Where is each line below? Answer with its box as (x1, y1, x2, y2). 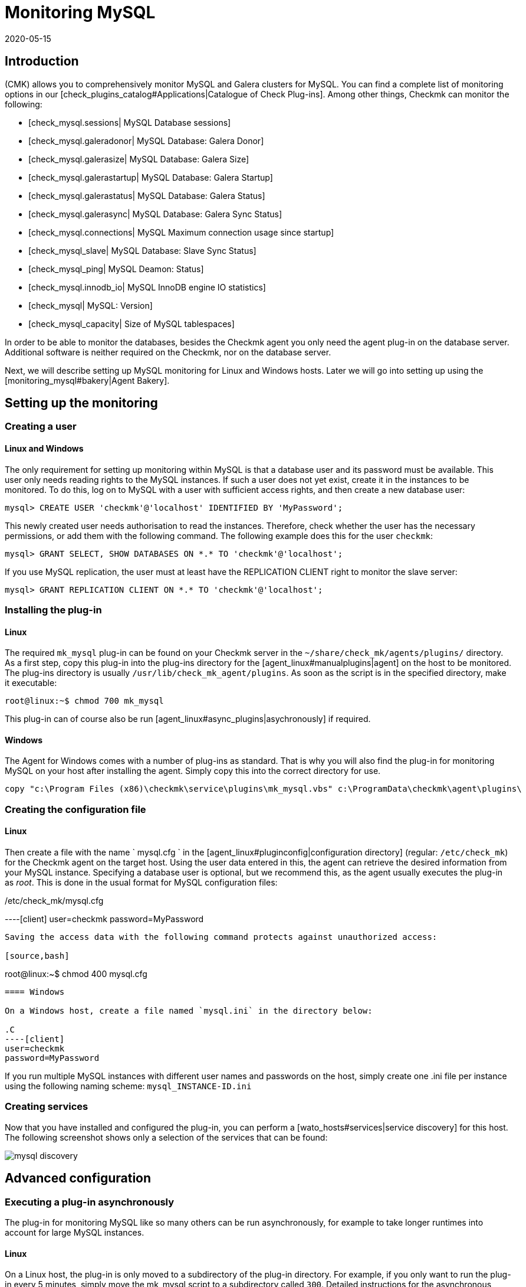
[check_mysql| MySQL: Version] (28, 300, 153, 311)
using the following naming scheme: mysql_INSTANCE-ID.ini (5, 1081, 252, 1092)
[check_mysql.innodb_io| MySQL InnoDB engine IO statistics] (28, 282, 266, 292)
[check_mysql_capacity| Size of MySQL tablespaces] (28, 318, 235, 329)
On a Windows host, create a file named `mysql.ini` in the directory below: (5, 1006, 373, 1016)
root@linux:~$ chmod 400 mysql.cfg (5, 969, 147, 979)
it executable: (5, 678, 57, 688)
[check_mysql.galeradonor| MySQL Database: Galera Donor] (28, 135, 264, 146)
